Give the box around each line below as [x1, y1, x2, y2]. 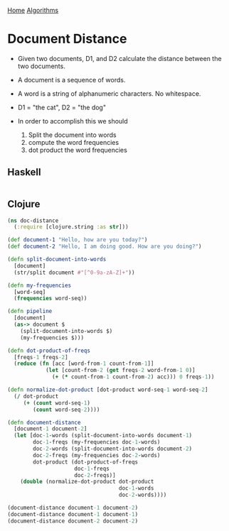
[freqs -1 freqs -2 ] [14, 354, 69, 361]
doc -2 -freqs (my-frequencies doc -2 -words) [33, 451, 161, 459]
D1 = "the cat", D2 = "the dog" [17, 103, 107, 111]
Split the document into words [28, 131, 117, 139]
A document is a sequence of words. [17, 75, 126, 84]
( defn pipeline [7, 308, 53, 315]
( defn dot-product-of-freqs [7, 347, 91, 354]
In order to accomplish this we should [17, 116, 128, 125]
